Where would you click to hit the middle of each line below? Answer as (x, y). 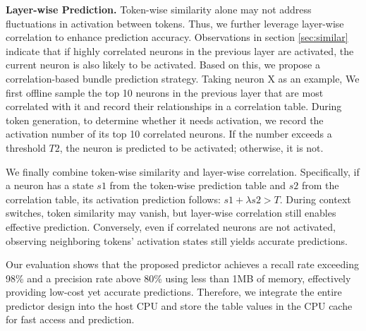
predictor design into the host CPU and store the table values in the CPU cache (179, 305)
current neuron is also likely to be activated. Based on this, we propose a (163, 65)
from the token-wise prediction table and (197, 185)
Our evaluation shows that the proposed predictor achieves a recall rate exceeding (183, 264)
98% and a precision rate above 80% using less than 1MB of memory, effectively (178, 278)
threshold (26, 147)
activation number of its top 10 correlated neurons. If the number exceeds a (169, 134)
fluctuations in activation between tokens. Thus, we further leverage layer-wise (175, 23)
